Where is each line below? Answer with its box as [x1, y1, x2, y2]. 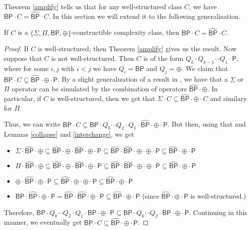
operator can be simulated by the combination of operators [12, 84, 187, 94]
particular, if [4, 93, 41, 103]
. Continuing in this [188, 207, 247, 217]
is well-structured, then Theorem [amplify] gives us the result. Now [38, 43, 237, 54]
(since [142, 190, 159, 201]
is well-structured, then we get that [50, 93, 155, 103]
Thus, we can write [4, 119, 61, 129]
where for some [4, 63, 49, 73]
